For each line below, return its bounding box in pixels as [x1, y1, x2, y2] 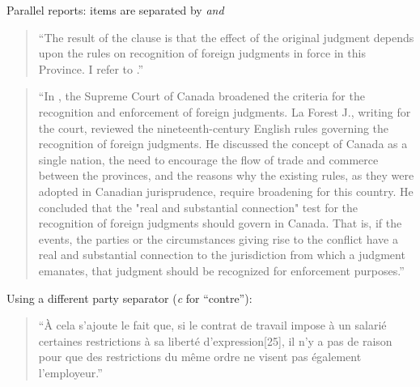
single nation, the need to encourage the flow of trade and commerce [38, 151, 379, 168]
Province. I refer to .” [38, 60, 144, 77]
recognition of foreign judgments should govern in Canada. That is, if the [38, 215, 402, 232]
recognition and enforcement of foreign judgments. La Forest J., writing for [38, 103, 411, 120]
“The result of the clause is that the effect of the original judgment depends [38, 28, 414, 45]
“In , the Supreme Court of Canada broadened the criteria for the [38, 87, 365, 104]
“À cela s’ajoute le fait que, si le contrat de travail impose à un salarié [38, 317, 387, 334]
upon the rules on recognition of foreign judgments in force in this [38, 45, 366, 62]
